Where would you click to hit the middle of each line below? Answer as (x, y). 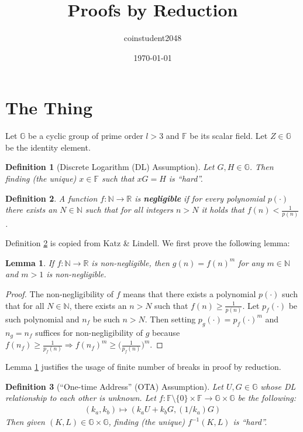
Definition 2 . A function (51, 198)
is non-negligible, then (130, 262)
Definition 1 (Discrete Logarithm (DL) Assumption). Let (110, 167)
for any (251, 262)
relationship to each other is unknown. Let (81, 398)
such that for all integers (129, 210)
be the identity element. (48, 147)
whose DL (278, 386)
